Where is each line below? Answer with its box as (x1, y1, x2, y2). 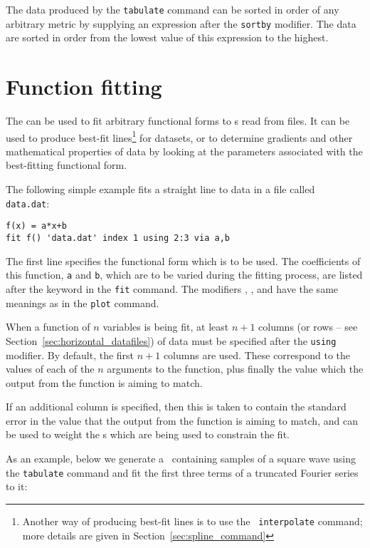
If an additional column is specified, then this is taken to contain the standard (6, 399, 347, 414)
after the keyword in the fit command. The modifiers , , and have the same (6, 281, 339, 296)
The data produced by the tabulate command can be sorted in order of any (6, 2, 339, 16)
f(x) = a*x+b (6, 221, 67, 232)
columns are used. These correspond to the (163, 347, 351, 362)
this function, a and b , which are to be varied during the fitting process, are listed (6, 267, 363, 282)
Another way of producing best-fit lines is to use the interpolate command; (22, 513, 363, 528)
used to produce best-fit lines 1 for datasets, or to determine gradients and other (6, 128, 353, 145)
